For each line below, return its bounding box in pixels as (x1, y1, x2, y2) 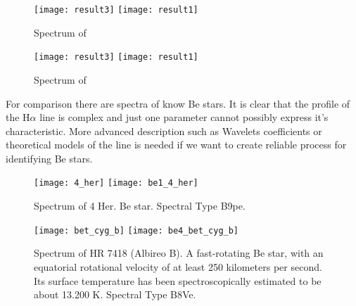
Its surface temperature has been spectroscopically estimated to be (34, 273, 322, 288)
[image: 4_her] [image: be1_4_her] (34, 178, 198, 189)
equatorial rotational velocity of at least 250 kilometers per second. (34, 259, 322, 274)
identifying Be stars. (6, 151, 93, 165)
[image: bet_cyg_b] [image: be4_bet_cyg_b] (34, 225, 239, 236)
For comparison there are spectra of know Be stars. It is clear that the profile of (6, 96, 350, 110)
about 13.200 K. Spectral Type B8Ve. (34, 287, 196, 302)
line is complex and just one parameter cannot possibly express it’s (39, 110, 329, 125)
